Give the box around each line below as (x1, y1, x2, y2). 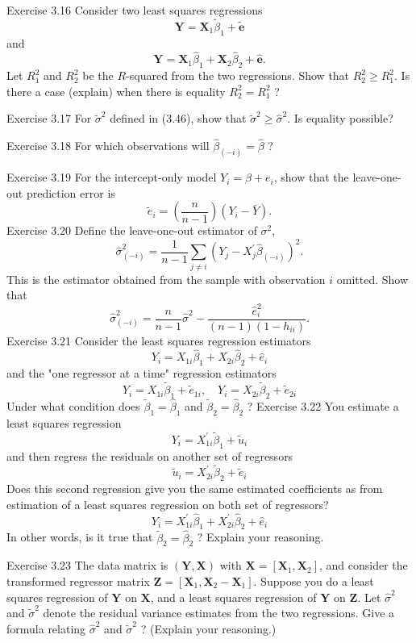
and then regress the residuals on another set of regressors (6, 447, 293, 464)
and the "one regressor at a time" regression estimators (6, 365, 277, 382)
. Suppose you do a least (253, 572, 374, 589)
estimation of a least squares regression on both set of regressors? (6, 495, 329, 512)
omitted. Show (336, 270, 409, 287)
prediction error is (26, 184, 115, 201)
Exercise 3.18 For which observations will (6, 137, 210, 154)
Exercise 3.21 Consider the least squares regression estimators (6, 332, 311, 349)
